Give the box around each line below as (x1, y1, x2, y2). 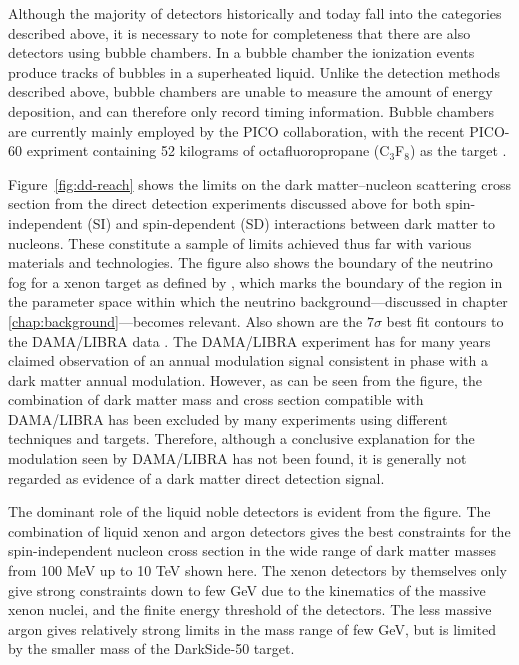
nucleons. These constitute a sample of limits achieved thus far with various (8, 232, 472, 253)
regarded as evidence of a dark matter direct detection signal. (8, 467, 385, 488)
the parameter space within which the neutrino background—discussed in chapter (8, 291, 508, 312)
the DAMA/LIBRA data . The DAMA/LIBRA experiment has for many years (8, 330, 491, 351)
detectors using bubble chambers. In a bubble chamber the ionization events (8, 42, 475, 63)
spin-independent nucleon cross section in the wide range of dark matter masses (8, 540, 496, 561)
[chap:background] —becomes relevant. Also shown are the (8, 310, 363, 331)
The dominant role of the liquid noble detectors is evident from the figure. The (8, 501, 491, 522)
